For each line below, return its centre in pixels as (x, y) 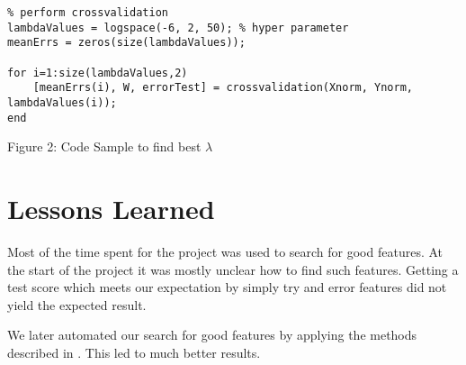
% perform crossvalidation (88, 13)
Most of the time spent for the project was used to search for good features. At (225, 251)
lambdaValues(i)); (62, 102)
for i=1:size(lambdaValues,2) (98, 73)
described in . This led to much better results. (134, 352)
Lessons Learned (111, 209)
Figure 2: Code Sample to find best (104, 146)
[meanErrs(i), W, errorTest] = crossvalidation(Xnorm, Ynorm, (223, 88)
